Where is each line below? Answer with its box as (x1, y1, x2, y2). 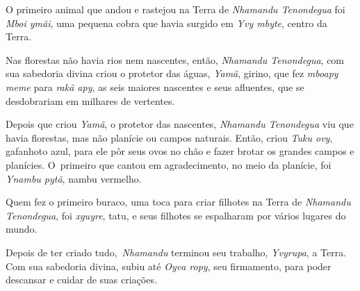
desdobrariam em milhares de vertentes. (6, 93, 175, 108)
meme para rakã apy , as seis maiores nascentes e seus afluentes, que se (6, 79, 304, 94)
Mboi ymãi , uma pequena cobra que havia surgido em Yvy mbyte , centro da (6, 15, 327, 30)
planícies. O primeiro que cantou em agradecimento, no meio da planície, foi (6, 157, 332, 172)
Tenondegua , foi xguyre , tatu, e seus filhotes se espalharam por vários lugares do (6, 208, 346, 222)
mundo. (6, 222, 38, 236)
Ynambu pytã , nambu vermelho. (6, 171, 142, 185)
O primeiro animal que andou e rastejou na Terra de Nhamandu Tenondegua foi (6, 2, 345, 16)
